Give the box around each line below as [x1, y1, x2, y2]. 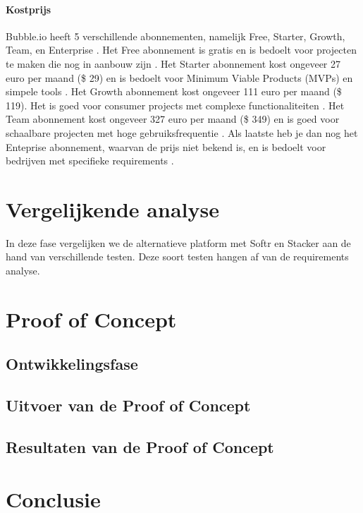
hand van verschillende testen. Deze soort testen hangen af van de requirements [6, 249, 349, 264]
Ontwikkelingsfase [6, 353, 138, 375]
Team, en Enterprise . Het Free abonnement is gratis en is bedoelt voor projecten [6, 42, 357, 57]
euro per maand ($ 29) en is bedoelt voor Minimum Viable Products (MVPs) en [6, 70, 353, 85]
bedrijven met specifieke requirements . [6, 153, 174, 168]
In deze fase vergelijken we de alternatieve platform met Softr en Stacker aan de [6, 235, 351, 250]
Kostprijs [6, 1, 51, 16]
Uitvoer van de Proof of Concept [6, 394, 251, 416]
